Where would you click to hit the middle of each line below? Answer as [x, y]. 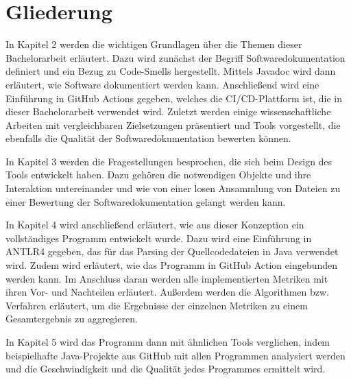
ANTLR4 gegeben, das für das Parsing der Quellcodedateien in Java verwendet [172, 251]
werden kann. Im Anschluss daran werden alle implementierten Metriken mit [167, 278]
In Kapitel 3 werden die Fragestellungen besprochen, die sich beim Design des [169, 161]
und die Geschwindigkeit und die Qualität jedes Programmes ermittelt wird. [166, 369]
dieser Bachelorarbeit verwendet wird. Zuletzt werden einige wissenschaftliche [168, 111]
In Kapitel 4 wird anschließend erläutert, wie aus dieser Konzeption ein [155, 225]
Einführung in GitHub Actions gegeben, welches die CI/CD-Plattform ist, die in [174, 98]
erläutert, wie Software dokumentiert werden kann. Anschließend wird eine [162, 84]
